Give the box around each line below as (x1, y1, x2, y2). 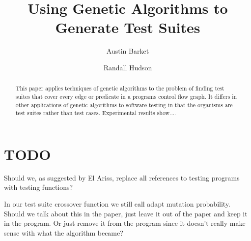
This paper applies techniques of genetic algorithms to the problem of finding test (15, 84, 224, 92)
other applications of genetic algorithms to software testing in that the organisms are (15, 100, 233, 109)
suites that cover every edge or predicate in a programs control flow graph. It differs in (15, 92, 237, 100)
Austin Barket (106, 46, 149, 56)
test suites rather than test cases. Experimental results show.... (15, 109, 176, 117)
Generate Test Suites (55, 17, 200, 37)
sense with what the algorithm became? (4, 227, 123, 238)
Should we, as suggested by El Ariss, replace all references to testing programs (4, 172, 240, 182)
